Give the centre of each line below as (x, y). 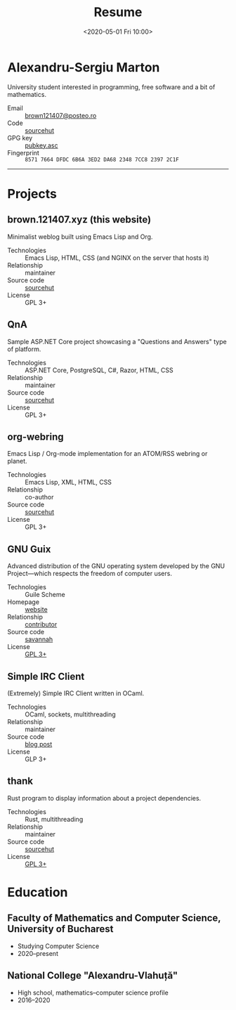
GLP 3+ (36, 759)
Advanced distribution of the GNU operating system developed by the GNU (116, 566)
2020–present (38, 953)
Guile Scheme (45, 595)
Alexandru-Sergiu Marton (84, 67)
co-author (39, 497)
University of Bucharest (60, 929)
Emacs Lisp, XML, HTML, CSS (68, 483)
